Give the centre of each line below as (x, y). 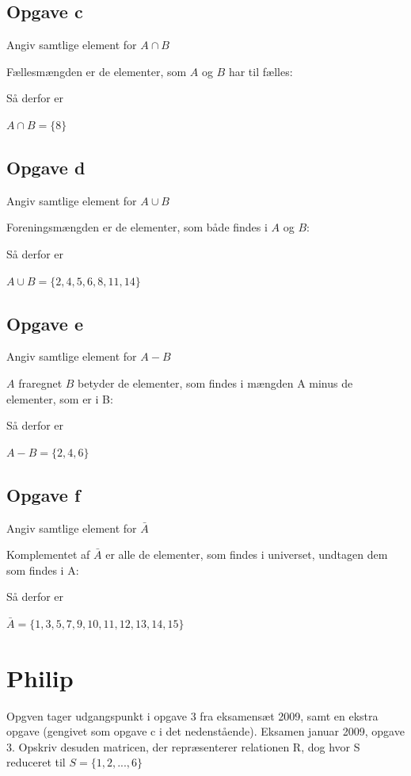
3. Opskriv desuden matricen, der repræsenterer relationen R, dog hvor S (183, 746)
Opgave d (46, 167)
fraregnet (40, 382)
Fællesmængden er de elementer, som (97, 71)
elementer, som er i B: (60, 398)
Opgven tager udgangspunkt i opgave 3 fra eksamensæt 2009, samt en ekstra (192, 715)
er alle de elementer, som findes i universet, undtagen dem (247, 554)
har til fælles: (261, 71)
